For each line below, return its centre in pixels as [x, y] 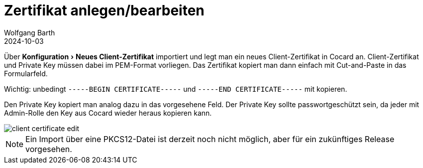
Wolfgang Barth [30, 32]
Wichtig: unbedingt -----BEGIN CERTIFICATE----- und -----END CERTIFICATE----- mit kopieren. [176, 89]
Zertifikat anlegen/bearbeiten [104, 10]
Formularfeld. [26, 73]
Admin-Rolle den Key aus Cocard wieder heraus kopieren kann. [108, 113]
